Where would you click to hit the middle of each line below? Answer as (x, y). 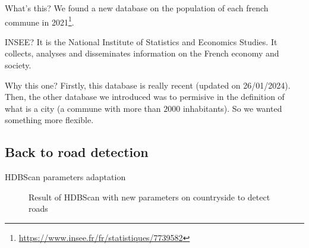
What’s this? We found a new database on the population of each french (137, 8)
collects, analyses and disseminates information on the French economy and (142, 53)
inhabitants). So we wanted (232, 108)
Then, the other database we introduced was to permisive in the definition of (145, 97)
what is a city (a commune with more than (83, 108)
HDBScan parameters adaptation (65, 177)
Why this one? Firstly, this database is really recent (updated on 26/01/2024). (148, 85)
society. (18, 65)
